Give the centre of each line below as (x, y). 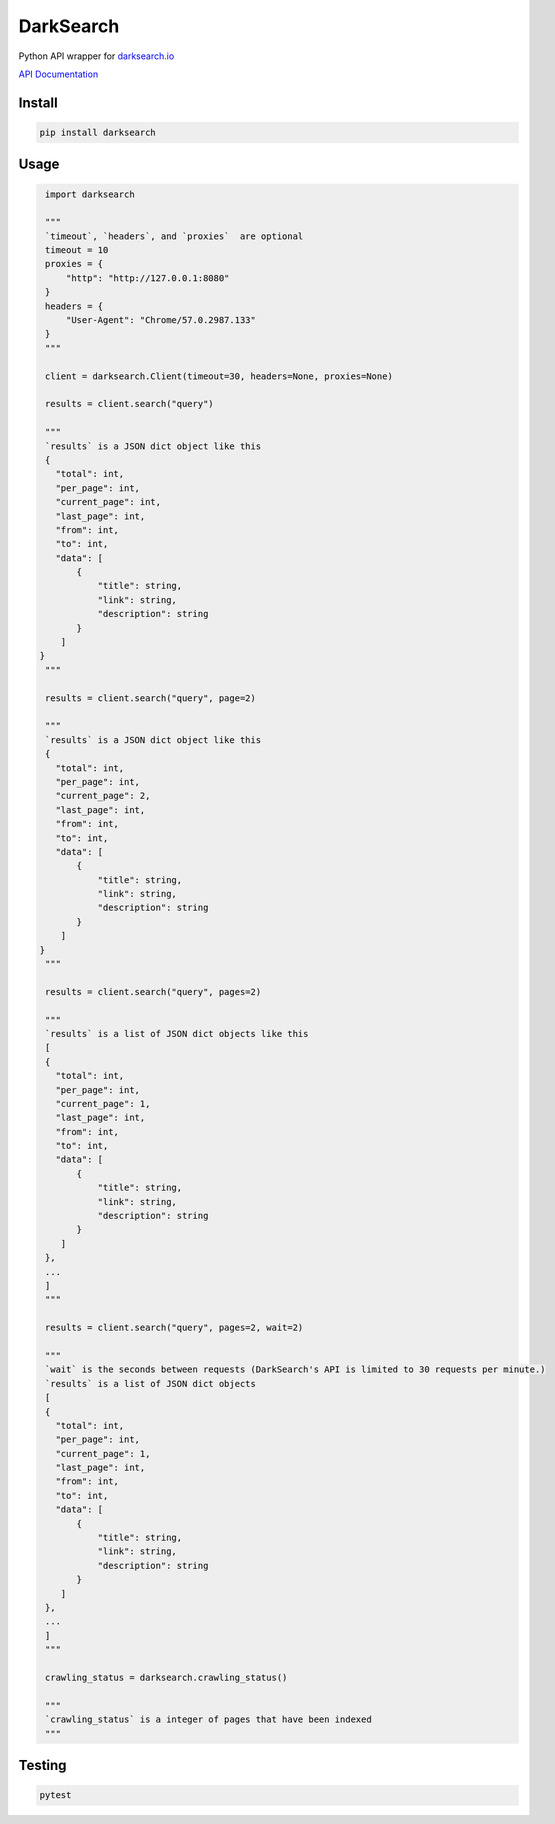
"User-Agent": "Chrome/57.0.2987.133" (161, 320)
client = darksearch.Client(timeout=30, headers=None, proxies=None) (219, 376)
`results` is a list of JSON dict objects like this (177, 1033)
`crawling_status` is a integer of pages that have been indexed (208, 1719)
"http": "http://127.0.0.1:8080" (147, 278)
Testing (42, 1765)
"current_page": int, (108, 502)
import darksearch (90, 194)
